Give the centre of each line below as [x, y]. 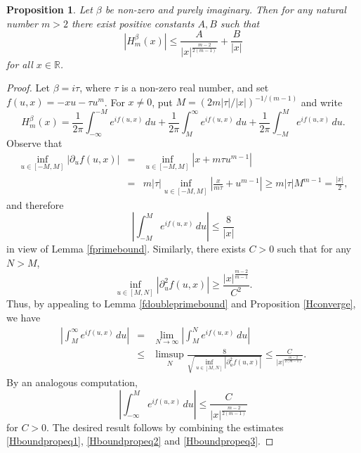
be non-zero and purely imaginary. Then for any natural [225, 9]
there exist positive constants [133, 23]
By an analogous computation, [72, 382]
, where [95, 88]
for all [20, 64]
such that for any [314, 249]
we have [24, 317]
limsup [170, 355]
